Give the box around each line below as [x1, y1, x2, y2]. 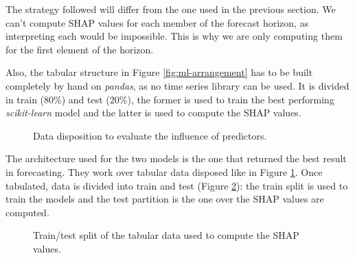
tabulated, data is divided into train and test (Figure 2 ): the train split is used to [5, 178, 348, 192]
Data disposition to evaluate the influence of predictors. [33, 128, 267, 142]
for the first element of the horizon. [5, 42, 154, 56]
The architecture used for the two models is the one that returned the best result [5, 151, 347, 166]
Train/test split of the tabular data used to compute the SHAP [33, 228, 299, 242]
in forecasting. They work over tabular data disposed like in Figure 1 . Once [5, 164, 323, 179]
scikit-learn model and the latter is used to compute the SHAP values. [5, 105, 301, 120]
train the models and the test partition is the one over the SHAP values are [5, 192, 324, 206]
